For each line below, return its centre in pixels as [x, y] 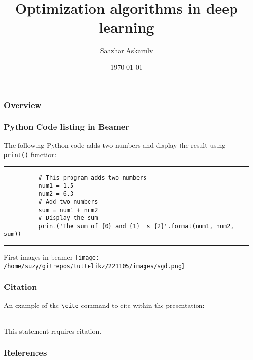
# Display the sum [68, 218]
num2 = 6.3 [56, 194]
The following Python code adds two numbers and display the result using [115, 145]
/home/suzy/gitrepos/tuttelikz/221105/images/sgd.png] [95, 266]
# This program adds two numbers [93, 177]
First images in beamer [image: [52, 257]
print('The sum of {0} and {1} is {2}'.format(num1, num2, [136, 226]
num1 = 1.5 [56, 186]
